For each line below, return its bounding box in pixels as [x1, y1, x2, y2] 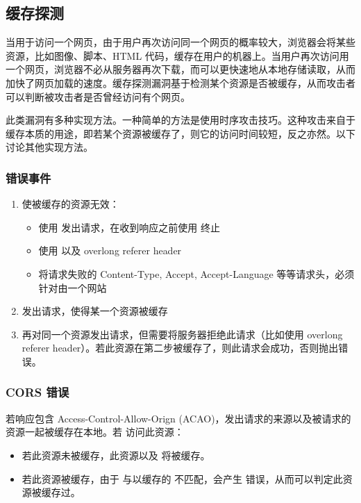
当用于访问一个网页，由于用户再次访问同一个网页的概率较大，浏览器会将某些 [6, 35, 355, 49]
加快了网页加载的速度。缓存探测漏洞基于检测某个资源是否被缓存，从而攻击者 [6, 75, 355, 90]
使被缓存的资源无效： [22, 197, 119, 211]
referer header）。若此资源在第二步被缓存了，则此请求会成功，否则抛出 [22, 340, 339, 355]
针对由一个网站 [38, 280, 107, 295]
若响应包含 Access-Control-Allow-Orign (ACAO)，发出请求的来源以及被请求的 [6, 411, 351, 425]
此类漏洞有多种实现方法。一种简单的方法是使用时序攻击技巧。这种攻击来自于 [6, 113, 355, 127]
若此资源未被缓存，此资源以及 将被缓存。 [22, 447, 210, 462]
